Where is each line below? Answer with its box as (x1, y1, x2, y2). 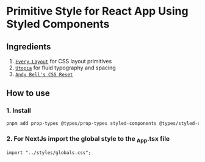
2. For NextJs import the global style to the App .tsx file (6, 135, 170, 144)
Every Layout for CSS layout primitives (15, 58, 112, 65)
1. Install (6, 107, 32, 115)
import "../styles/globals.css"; (6, 150, 92, 156)
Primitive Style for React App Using (6, 4, 189, 18)
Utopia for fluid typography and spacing (15, 64, 116, 71)
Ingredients (6, 41, 51, 52)
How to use (6, 88, 50, 99)
